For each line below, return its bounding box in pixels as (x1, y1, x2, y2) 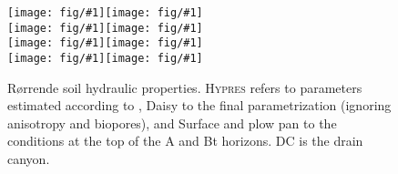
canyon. (7, 149, 50, 168)
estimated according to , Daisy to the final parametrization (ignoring (7, 96, 392, 115)
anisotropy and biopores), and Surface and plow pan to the (7, 113, 337, 132)
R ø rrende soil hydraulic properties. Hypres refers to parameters (7, 77, 362, 97)
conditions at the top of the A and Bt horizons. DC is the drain (7, 131, 363, 150)
